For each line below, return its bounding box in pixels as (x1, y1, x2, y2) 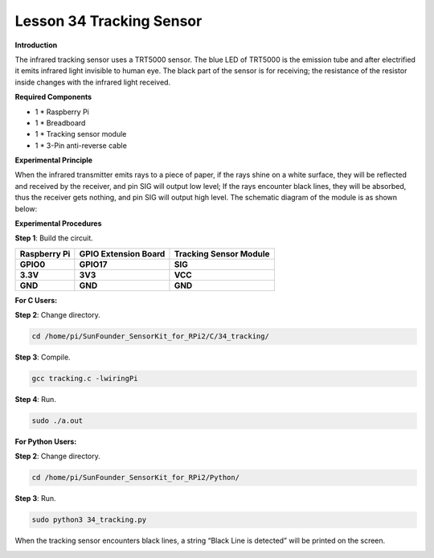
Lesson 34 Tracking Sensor (14, 12, 203, 30)
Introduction (14, 40, 58, 50)
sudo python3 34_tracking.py (31, 515, 147, 524)
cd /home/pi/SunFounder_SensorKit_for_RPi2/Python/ (31, 473, 240, 482)
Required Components (14, 92, 92, 102)
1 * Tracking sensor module (35, 129, 127, 139)
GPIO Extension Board (79, 248, 166, 259)
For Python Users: (14, 437, 77, 446)
